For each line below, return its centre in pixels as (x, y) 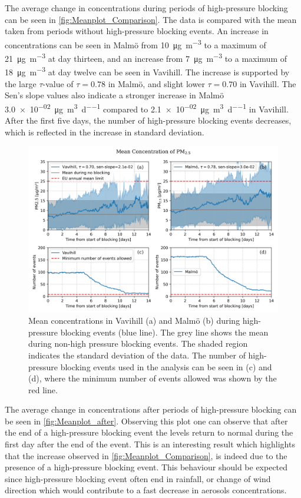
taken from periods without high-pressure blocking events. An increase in (137, 31)
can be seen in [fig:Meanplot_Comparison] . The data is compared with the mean (151, 19)
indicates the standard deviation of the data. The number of (137, 355)
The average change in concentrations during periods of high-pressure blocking (146, 8)
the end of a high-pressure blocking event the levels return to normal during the (149, 432)
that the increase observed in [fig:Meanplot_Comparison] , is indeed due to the (146, 455)
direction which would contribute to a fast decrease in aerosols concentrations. (146, 490)
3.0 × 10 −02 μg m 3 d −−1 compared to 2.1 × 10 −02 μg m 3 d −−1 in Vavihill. (147, 108)
